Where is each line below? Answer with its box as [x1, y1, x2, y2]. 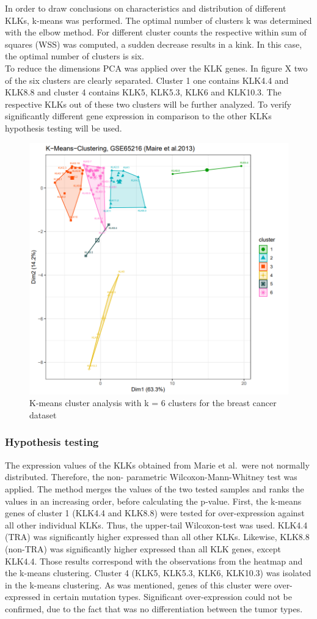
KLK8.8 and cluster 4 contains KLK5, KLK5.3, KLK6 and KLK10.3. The [5, 86, 282, 98]
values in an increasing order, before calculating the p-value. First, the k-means [5, 494, 302, 507]
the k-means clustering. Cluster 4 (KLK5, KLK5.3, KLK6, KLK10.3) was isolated [5, 566, 312, 579]
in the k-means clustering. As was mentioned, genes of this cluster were [5, 578, 272, 591]
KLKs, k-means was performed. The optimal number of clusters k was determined [5, 13, 312, 26]
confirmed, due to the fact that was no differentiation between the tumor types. [5, 602, 303, 615]
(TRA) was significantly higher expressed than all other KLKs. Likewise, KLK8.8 [5, 530, 310, 543]
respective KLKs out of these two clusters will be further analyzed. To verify [5, 97, 291, 110]
